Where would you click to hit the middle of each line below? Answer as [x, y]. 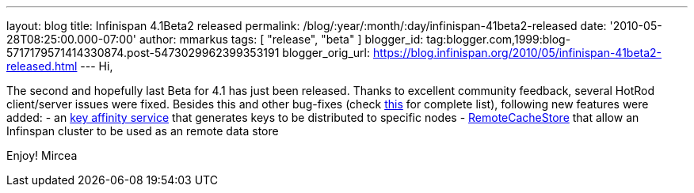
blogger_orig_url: [326, 53]
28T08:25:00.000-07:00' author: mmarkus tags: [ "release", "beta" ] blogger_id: [215, 39]
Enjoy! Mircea [42, 155]
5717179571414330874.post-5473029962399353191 [143, 53]
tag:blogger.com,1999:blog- [499, 39]
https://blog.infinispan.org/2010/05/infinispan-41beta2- [517, 53]
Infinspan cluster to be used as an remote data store [143, 131]
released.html [42, 66]
